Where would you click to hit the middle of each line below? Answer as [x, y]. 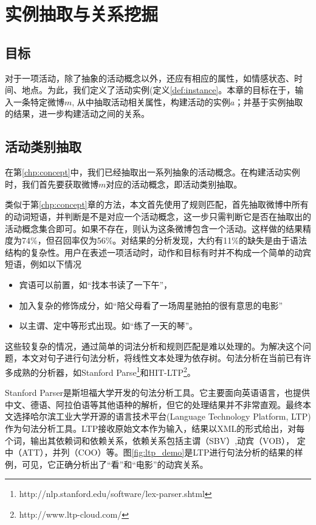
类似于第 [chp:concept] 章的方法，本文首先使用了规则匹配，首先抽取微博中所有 [157, 204]
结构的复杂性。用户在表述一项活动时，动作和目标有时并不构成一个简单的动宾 [158, 252]
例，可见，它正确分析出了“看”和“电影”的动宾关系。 [107, 464]
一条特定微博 [39, 101]
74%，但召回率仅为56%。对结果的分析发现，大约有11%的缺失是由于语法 [164, 240]
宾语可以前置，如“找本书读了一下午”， [96, 284]
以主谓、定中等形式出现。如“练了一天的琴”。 [108, 326]
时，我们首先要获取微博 [52, 184]
